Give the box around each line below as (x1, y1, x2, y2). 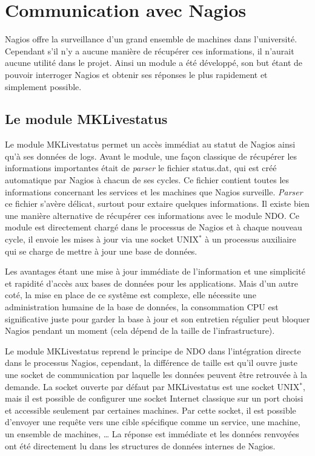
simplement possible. (5, 80, 82, 93)
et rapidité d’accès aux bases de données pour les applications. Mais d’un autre (5, 276, 299, 289)
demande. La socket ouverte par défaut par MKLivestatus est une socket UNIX (5, 380, 300, 392)
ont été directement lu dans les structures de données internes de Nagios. (5, 439, 276, 452)
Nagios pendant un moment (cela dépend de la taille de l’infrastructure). (5, 324, 275, 337)
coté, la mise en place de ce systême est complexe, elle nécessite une (5, 288, 256, 301)
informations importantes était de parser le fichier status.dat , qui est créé (5, 161, 277, 174)
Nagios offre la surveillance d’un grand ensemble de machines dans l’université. (5, 33, 297, 45)
